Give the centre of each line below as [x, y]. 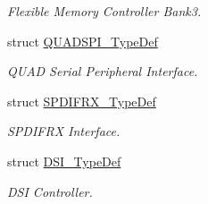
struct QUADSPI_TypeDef [83, 41]
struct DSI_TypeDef [64, 161]
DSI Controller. [50, 191]
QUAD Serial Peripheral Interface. [103, 71]
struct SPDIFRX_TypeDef [82, 101]
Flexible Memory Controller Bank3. [104, 11]
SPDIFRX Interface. [64, 131]
